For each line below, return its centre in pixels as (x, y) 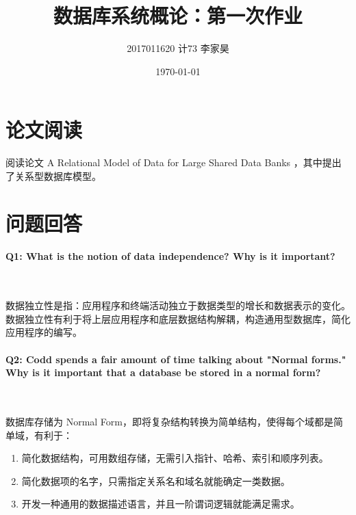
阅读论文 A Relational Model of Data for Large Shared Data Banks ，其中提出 (174, 162)
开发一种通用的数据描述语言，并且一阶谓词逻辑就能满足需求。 (161, 504)
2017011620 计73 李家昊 (178, 48)
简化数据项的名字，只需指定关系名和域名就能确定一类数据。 (156, 480)
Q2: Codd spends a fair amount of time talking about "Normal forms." (176, 359)
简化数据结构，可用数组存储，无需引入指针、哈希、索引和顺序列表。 (175, 458)
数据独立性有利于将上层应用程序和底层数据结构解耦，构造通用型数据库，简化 (178, 318)
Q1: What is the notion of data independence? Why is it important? (170, 256)
